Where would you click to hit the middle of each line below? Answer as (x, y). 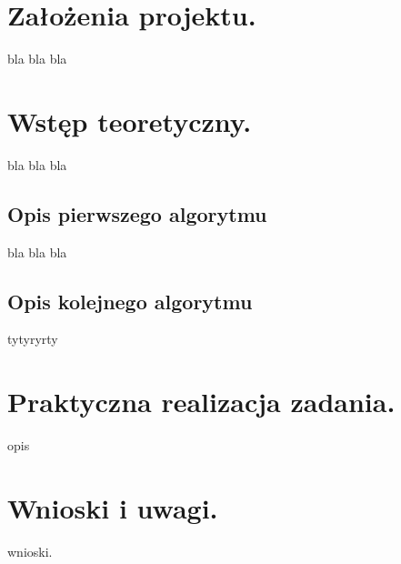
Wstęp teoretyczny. (130, 121)
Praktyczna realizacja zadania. (201, 402)
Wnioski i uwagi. (113, 507)
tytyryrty (33, 339)
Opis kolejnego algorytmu (130, 301)
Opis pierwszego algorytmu (137, 213)
